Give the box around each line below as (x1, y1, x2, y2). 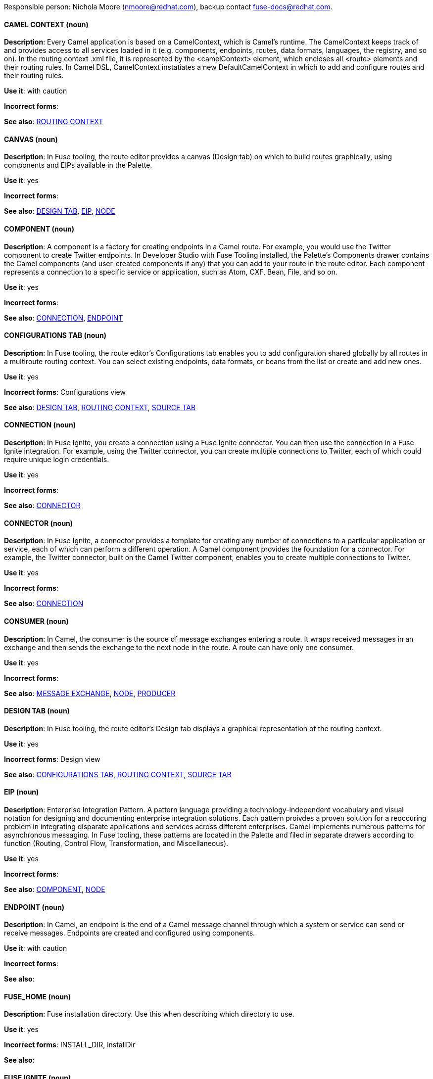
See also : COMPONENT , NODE (4, 885, 105, 893)
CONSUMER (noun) (4, 616, 69, 625)
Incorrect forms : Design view (4, 754, 100, 763)
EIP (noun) (4, 788, 39, 797)
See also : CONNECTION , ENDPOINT (4, 313, 123, 322)
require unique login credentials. (4, 455, 109, 464)
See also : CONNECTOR (4, 501, 81, 510)
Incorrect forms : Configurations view (4, 387, 126, 396)
